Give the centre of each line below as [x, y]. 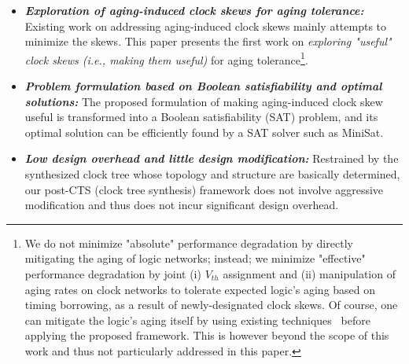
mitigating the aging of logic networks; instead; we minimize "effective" [195, 258]
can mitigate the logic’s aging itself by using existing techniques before [197, 320]
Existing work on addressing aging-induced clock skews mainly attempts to [206, 26]
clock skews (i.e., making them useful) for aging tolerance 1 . [166, 58]
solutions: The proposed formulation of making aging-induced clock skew [204, 101]
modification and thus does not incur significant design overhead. [182, 205]
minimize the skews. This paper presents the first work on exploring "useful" [208, 41]
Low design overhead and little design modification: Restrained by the [212, 158]
